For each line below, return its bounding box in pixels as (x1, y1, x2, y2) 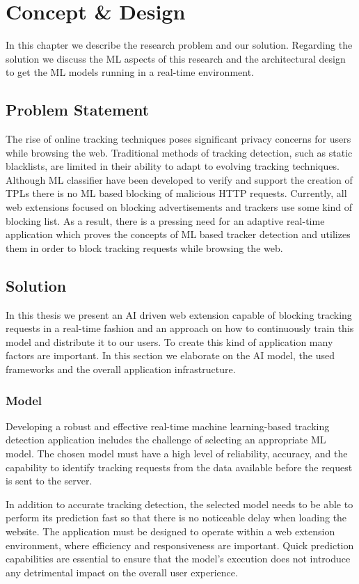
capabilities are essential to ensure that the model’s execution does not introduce (6, 551, 351, 566)
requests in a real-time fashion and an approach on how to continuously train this (6, 321, 354, 336)
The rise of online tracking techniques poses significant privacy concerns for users (6, 132, 351, 146)
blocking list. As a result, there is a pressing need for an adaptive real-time (6, 213, 325, 228)
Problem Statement (6, 99, 150, 120)
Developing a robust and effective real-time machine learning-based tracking (6, 418, 330, 433)
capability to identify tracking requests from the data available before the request (6, 459, 353, 474)
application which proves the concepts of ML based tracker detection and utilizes (6, 227, 351, 242)
